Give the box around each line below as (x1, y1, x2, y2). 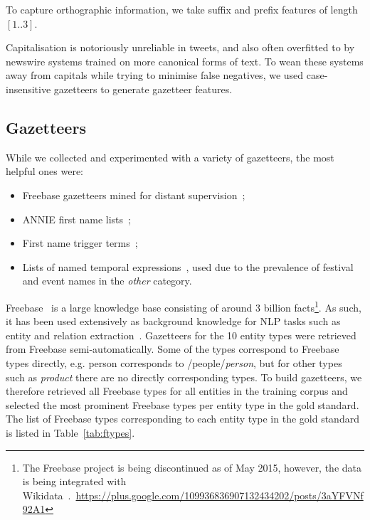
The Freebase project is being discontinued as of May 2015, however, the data (22, 460, 362, 474)
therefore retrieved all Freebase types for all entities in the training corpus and (6, 383, 348, 398)
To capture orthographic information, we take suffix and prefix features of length (6, 2, 358, 16)
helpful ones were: (6, 164, 84, 179)
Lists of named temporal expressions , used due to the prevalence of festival (22, 259, 354, 274)
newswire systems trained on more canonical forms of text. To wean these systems (6, 53, 364, 68)
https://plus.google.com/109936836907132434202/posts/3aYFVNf (75, 487, 364, 502)
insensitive (6, 81, 51, 96)
